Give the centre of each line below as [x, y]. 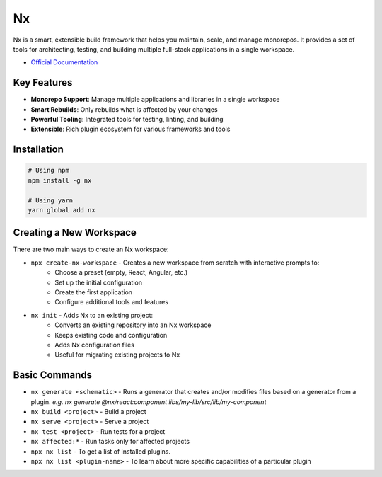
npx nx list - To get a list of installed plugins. [101, 451]
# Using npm [49, 171]
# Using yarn [51, 200]
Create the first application [94, 292]
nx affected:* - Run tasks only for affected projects [110, 442]
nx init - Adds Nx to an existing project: [92, 315]
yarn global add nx [62, 210]
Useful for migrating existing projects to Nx [117, 355]
